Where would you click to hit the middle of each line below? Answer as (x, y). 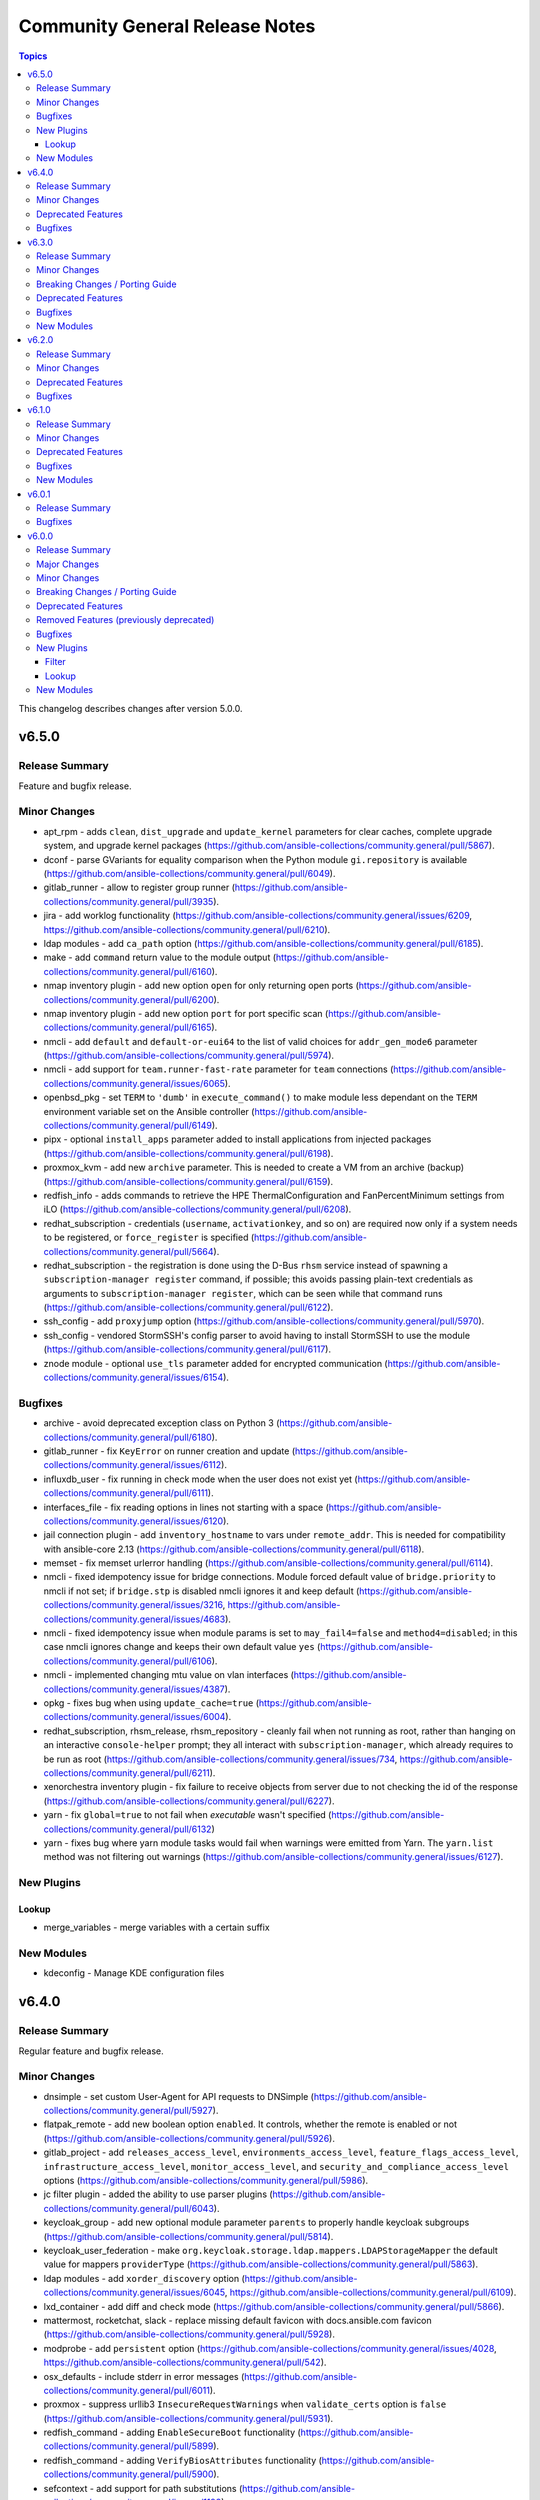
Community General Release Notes (167, 26)
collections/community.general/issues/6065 (134, 1083)
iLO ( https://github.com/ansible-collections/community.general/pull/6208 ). (197, 1209)
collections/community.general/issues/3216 (133, 1605)
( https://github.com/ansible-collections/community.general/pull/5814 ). (188, 2236)
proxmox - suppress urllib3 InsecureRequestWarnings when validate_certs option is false (245, 2404)
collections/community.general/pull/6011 (126, 2390)
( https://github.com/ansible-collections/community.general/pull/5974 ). (189, 1056)
